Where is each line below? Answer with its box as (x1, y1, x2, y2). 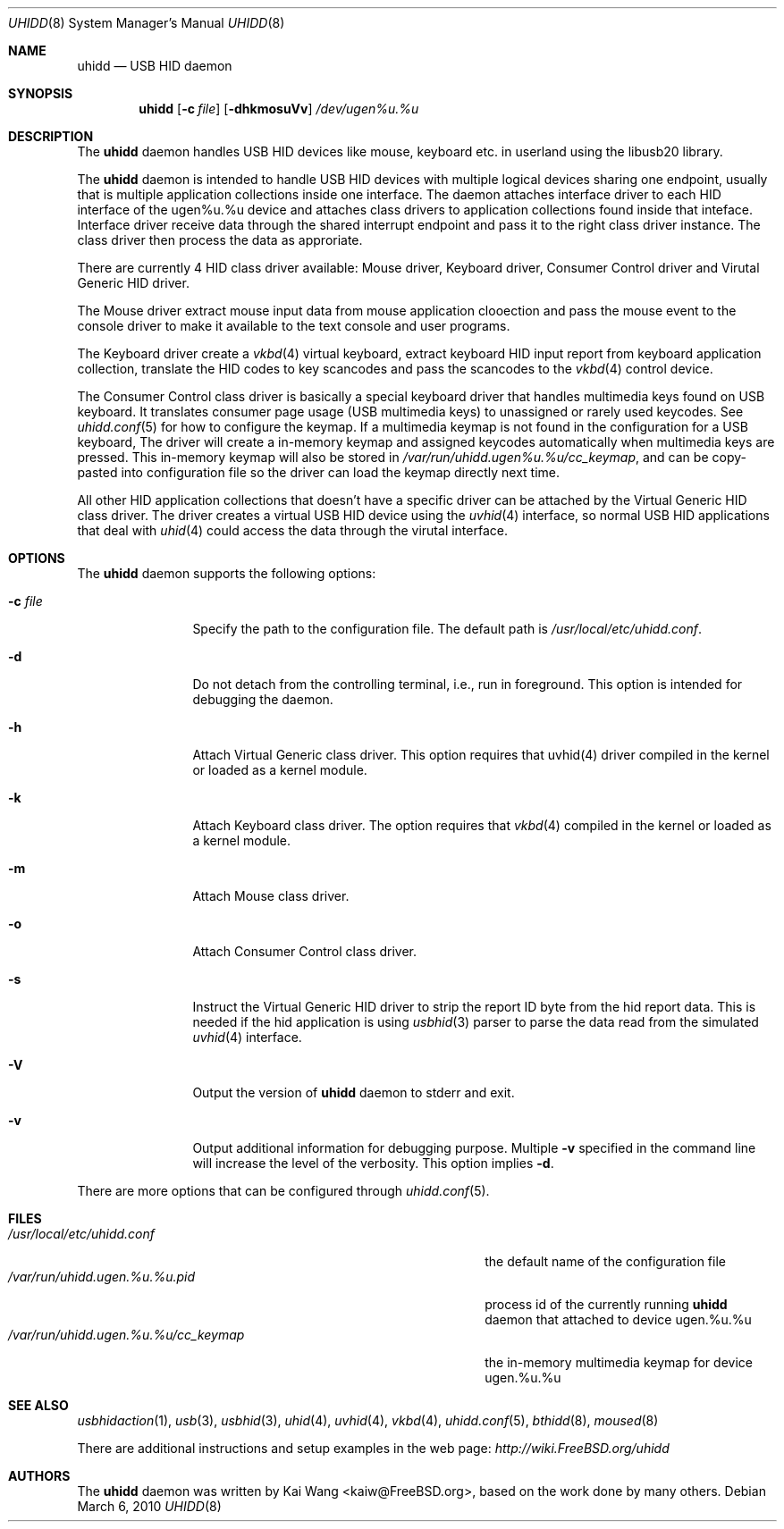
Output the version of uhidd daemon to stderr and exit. (192, 1085, 515, 1100)
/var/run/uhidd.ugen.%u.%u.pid (8, 1269, 196, 1284)
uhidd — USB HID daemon (77, 58, 232, 73)
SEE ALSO (8, 1398, 69, 1413)
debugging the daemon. (192, 692, 333, 707)
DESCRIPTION (8, 129, 94, 144)
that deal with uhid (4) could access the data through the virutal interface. (77, 523, 508, 538)
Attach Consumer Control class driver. (192, 944, 417, 959)
